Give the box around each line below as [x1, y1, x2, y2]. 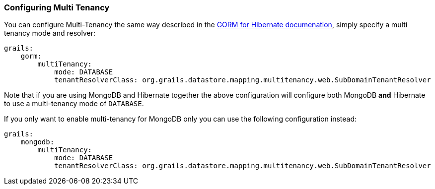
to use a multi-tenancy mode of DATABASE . [4, 99, 144, 108]
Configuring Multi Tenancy [4, 2, 110, 12]
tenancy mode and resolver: [4, 29, 96, 38]
